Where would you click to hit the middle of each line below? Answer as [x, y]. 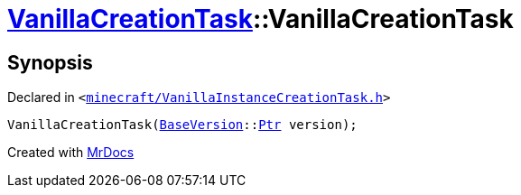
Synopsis [50, 62]
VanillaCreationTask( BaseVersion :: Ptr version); [182, 125]
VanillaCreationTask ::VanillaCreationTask [260, 19]
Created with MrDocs [71, 153]
